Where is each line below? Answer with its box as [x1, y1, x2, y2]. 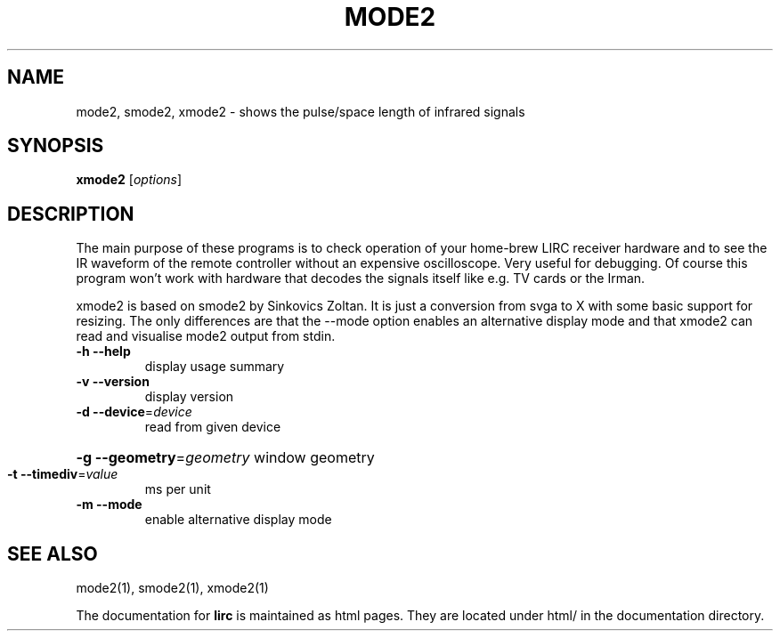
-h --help [76, 343, 131, 359]
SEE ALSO [7, 542, 98, 565]
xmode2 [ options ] [76, 172, 183, 188]
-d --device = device [76, 404, 192, 420]
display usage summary [144, 359, 285, 375]
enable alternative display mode [144, 512, 332, 528]
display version [144, 389, 234, 405]
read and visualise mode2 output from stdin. [76, 328, 336, 344]
